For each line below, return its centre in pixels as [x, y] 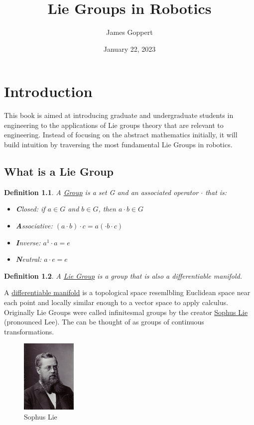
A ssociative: [34, 226]
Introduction [48, 91]
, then [107, 209]
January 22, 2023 [129, 49]
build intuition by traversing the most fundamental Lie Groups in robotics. [118, 145]
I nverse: [28, 242]
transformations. [29, 331]
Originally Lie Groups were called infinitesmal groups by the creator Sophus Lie [126, 312]
